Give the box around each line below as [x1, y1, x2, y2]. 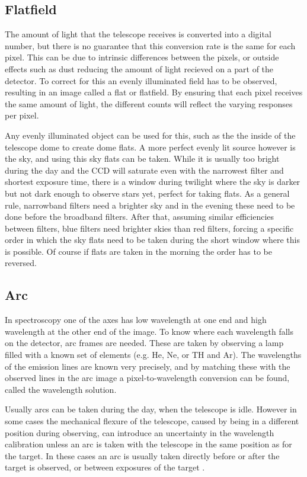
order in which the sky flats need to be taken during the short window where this [5, 233, 300, 246]
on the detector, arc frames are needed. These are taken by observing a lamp [5, 337, 284, 349]
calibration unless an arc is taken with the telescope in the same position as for [5, 438, 292, 450]
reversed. [5, 257, 37, 269]
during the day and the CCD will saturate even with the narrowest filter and [5, 164, 284, 176]
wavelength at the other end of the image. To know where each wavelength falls [5, 325, 293, 337]
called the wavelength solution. [5, 383, 117, 395]
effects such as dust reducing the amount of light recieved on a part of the [5, 62, 274, 75]
